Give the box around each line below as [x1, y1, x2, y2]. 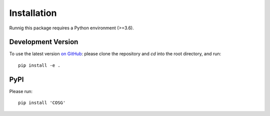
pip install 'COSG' [18, 100, 66, 106]
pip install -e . [18, 62, 60, 68]
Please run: [9, 88, 32, 94]
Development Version [9, 38, 78, 46]
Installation [9, 7, 57, 18]
